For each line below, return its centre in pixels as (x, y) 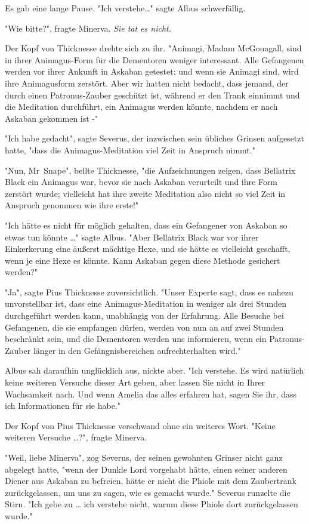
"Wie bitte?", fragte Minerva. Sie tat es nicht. (88, 28)
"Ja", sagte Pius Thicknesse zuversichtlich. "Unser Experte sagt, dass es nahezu (149, 292)
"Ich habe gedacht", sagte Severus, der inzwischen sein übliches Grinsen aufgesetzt (154, 138)
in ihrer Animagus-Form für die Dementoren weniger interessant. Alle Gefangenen (154, 59)
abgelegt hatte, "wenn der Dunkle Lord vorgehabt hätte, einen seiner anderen (146, 469)
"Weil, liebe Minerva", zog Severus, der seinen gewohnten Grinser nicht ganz (144, 457)
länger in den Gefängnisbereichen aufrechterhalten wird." (137, 350)
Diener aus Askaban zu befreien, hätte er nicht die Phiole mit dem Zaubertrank (151, 481)
